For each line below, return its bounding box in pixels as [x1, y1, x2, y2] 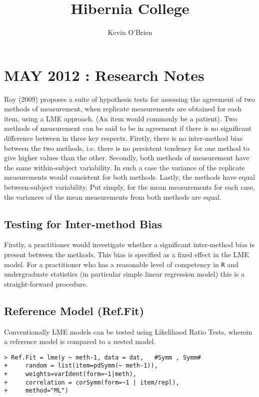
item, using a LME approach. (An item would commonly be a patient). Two [4, 113, 237, 123]
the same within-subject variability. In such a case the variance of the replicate [4, 162, 245, 172]
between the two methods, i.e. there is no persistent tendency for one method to [4, 142, 249, 153]
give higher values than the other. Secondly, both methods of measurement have [4, 152, 249, 163]
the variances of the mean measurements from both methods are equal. [4, 191, 221, 202]
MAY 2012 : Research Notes [4, 64, 204, 85]
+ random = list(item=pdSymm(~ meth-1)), [4, 362, 158, 370]
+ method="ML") [4, 387, 68, 395]
